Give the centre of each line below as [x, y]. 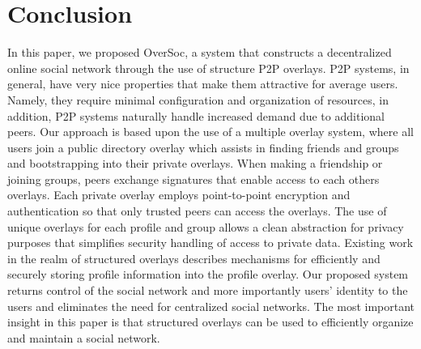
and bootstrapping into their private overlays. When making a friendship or [195, 163]
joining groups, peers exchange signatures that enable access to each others [193, 179]
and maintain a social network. [84, 337]
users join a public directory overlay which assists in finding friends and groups [203, 147]
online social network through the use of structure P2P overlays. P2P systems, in [208, 68]
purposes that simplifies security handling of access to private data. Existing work [210, 243]
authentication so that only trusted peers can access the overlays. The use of [197, 211]
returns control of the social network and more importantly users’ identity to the [208, 290]
